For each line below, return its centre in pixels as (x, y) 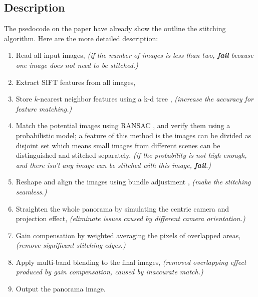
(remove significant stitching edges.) (71, 245)
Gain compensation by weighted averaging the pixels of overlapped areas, (128, 235)
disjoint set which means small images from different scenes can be (118, 145)
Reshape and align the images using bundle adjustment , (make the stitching (133, 182)
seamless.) (31, 191)
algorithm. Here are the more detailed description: (81, 38)
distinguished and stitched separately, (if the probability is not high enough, (131, 155)
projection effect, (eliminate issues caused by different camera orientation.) (131, 218)
